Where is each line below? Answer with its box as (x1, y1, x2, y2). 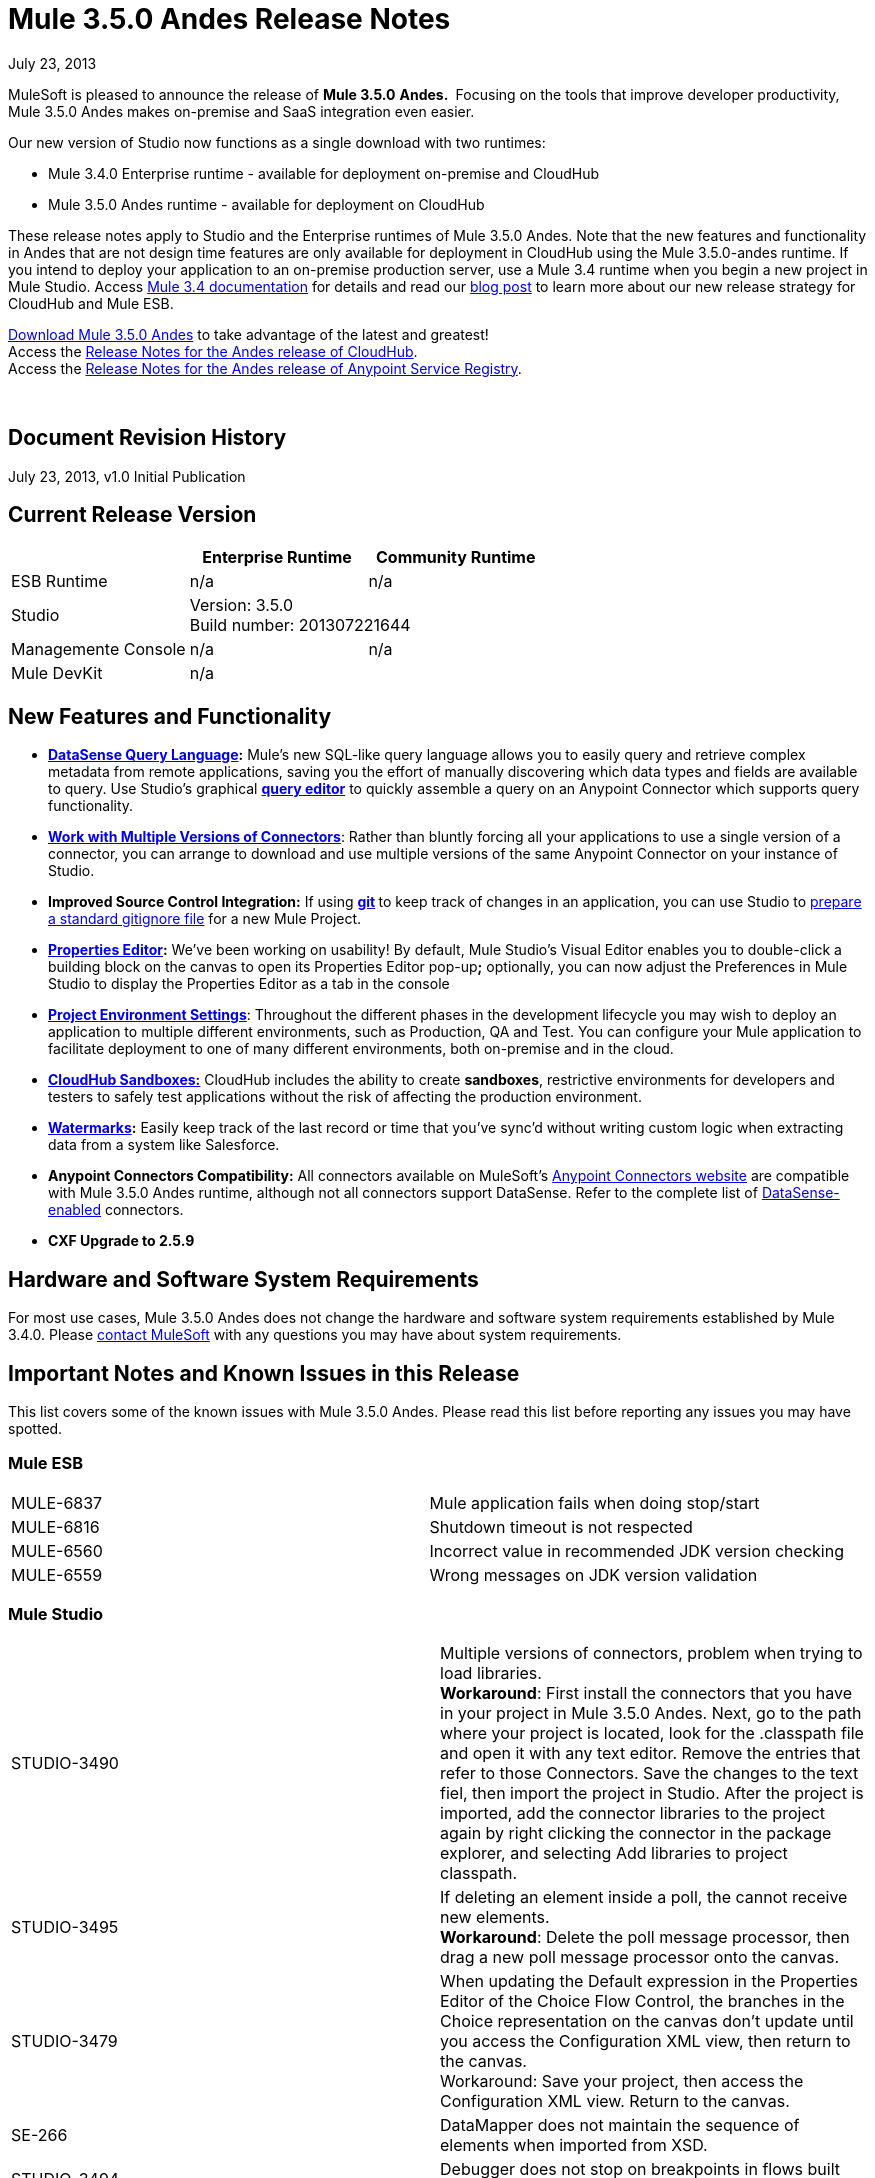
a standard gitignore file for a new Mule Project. (48, 910, 362, 928)
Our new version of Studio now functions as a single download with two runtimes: (8, 133, 546, 151)
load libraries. (440, 1663, 542, 1684)
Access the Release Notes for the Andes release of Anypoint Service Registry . (8, 359, 522, 377)
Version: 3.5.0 (189, 595, 294, 616)
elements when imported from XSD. (440, 2135, 708, 2156)
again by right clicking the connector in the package (440, 1823, 832, 1844)
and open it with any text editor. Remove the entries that (440, 1743, 861, 1764)
